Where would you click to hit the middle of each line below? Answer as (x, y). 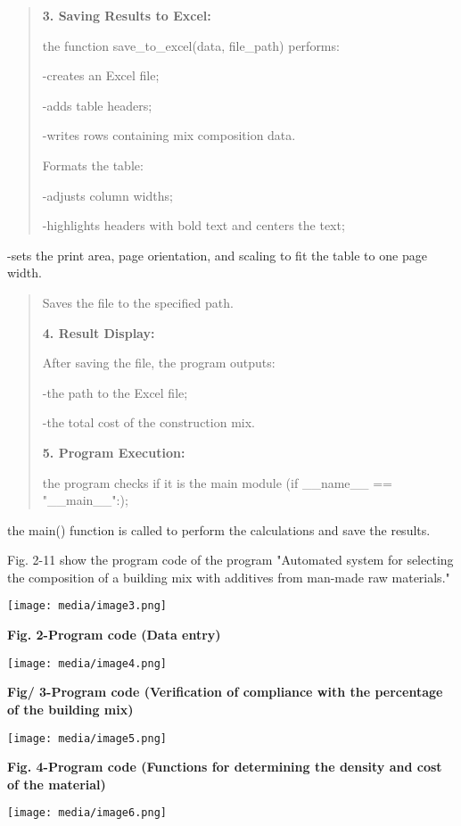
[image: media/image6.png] (87, 813)
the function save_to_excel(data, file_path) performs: (191, 45)
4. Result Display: (99, 332)
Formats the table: (93, 165)
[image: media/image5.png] (87, 738)
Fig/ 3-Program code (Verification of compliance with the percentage (225, 692)
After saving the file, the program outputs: (159, 363)
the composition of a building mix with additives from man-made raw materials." (229, 577)
